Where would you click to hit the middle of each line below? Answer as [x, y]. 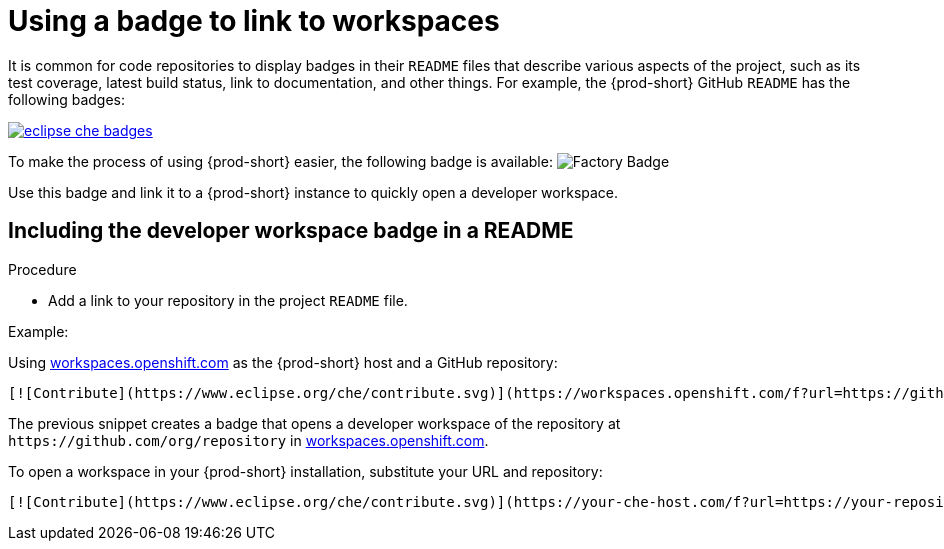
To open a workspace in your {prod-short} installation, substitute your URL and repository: [305, 471]
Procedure [42, 269]
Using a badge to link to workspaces [254, 21]
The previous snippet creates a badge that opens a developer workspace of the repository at [314, 423]
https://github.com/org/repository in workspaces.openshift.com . [248, 440]
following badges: [67, 99]
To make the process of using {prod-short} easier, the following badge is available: [280, 161]
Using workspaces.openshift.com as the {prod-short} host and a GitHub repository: [283, 362]
